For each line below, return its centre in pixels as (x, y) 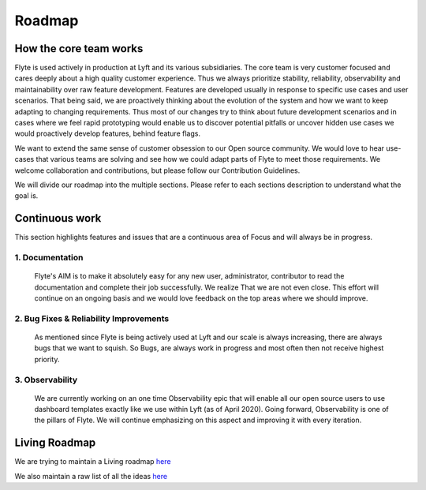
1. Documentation (49, 258)
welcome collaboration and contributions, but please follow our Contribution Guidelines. (157, 170)
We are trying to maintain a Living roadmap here (93, 462)
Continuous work (58, 218)
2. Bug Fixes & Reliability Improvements (92, 318)
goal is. (26, 196)
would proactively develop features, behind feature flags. (108, 133)
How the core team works (79, 49)
